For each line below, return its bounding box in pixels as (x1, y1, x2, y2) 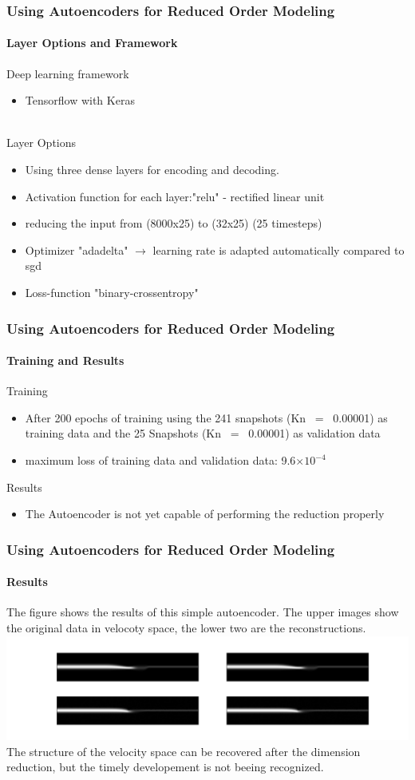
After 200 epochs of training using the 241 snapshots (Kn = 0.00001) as (25, 409, 388, 426)
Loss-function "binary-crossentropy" (25, 283, 199, 300)
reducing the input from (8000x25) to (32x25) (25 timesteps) (25, 215, 322, 232)
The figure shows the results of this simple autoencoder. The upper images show (6, 604, 399, 620)
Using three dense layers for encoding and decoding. (25, 161, 279, 178)
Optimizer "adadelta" (25, 241, 128, 258)
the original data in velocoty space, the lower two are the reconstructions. (6, 620, 366, 636)
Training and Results (6, 352, 125, 369)
